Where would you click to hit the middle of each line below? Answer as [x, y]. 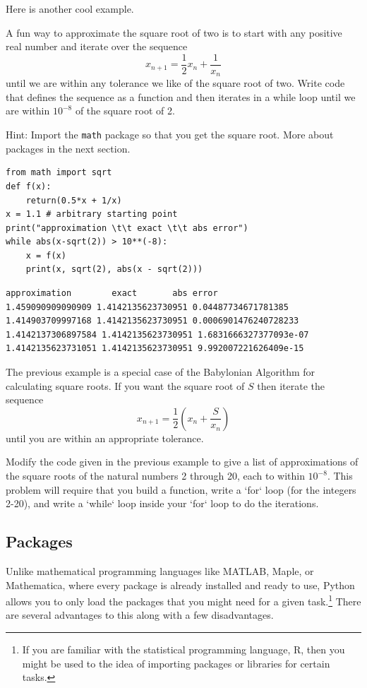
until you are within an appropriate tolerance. [105, 438]
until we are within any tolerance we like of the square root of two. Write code [175, 83]
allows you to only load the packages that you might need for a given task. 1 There [183, 600]
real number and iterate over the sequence [97, 46]
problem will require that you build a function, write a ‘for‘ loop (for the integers [181, 489]
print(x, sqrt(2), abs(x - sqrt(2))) [114, 269]
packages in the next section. [68, 148]
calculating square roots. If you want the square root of [125, 385]
